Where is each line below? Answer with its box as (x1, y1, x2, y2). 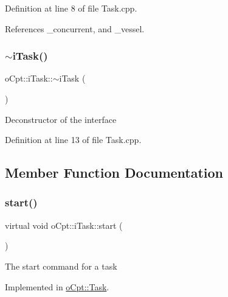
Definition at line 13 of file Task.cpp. (5, 133, 142, 146)
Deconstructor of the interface (5, 113, 117, 125)
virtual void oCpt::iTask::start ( (5, 218, 123, 231)
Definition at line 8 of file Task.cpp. (5, 2, 137, 14)
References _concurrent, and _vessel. (5, 22, 145, 35)
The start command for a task (5, 259, 117, 272)
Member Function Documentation (5, 163, 224, 182)
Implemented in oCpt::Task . (5, 280, 109, 293)
